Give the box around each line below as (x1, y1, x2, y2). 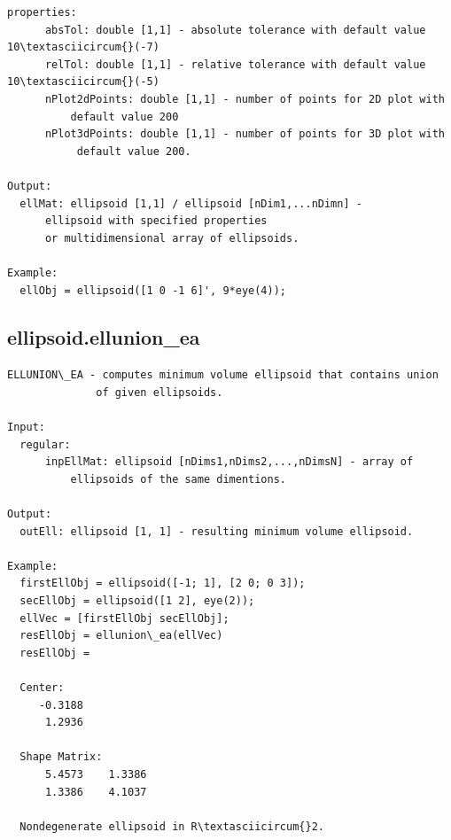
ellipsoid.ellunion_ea (7, 323, 200, 351)
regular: (19, 438, 71, 451)
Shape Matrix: (19, 751, 103, 764)
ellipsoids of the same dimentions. (70, 472, 286, 486)
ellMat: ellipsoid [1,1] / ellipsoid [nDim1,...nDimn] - (19, 197, 362, 210)
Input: (7, 421, 45, 434)
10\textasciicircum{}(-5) (7, 75, 159, 89)
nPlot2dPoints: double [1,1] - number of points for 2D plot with (44, 92, 445, 105)
